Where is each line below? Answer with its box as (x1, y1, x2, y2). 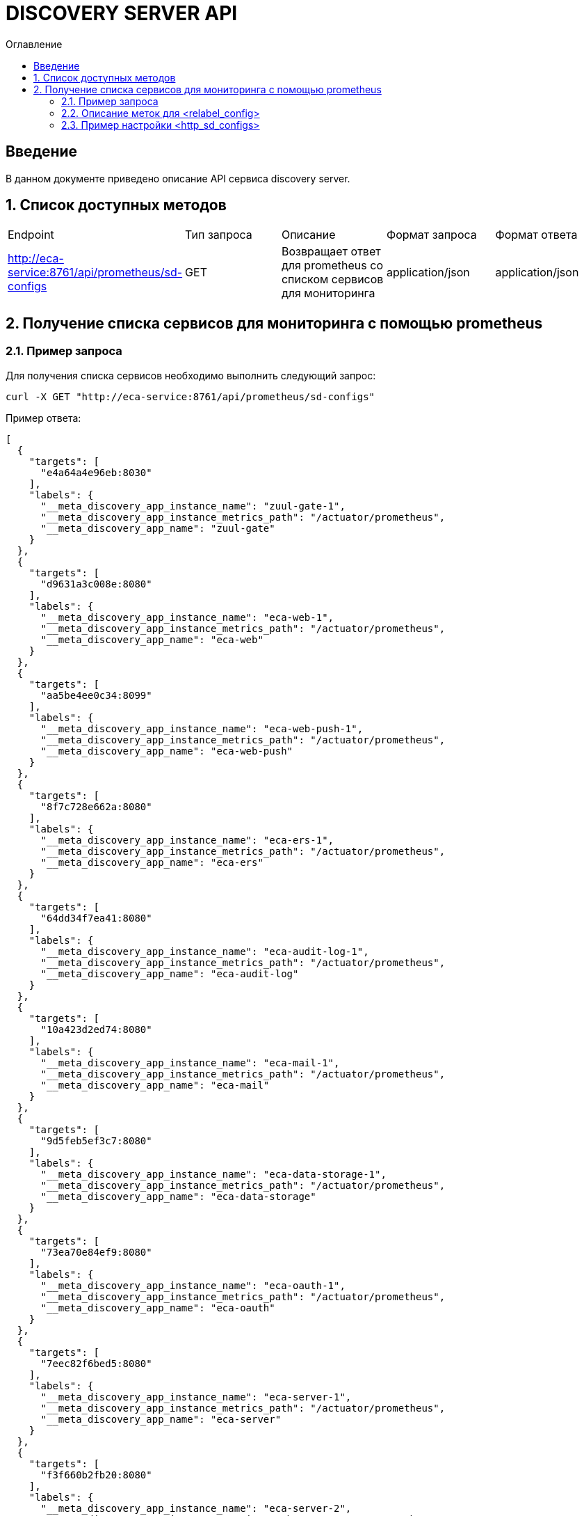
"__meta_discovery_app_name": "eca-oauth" (40, 1302, 275, 1313)
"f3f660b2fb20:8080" (40, 1469, 152, 1481)
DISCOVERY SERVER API (6, 1, 238, 25)
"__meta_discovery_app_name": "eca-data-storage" (40, 1190, 316, 1202)
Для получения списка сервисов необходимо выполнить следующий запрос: (6, 369, 376, 381)
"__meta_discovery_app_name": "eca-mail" (40, 1079, 270, 1091)
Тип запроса (185, 228, 252, 242)
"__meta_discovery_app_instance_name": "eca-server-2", (40, 1502, 352, 1514)
